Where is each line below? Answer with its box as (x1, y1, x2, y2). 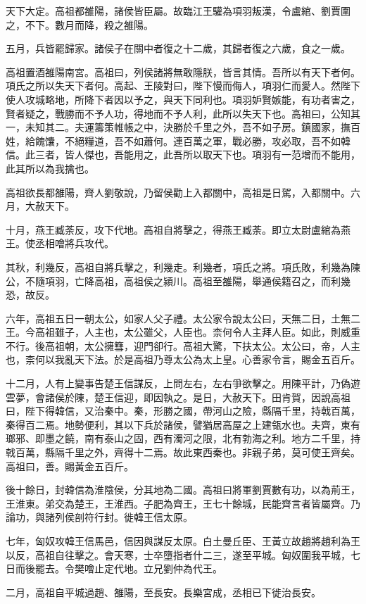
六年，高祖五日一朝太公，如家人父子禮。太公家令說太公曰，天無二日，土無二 (6, 310, 360, 325)
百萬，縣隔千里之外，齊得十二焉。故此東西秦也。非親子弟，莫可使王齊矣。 (15, 445, 360, 460)
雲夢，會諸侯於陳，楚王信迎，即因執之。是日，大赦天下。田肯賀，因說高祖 (6, 389, 351, 404)
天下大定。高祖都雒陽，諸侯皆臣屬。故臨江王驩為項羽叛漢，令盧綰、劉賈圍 (6, 4, 351, 18)
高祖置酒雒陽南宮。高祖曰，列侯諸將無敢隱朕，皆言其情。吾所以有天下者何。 (6, 64, 360, 79)
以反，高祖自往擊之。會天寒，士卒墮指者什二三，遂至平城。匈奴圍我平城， (6, 547, 351, 562)
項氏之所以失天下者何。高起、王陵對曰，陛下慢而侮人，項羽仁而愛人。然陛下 (6, 78, 360, 93)
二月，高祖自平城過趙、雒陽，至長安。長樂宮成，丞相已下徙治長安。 (6, 584, 321, 599)
